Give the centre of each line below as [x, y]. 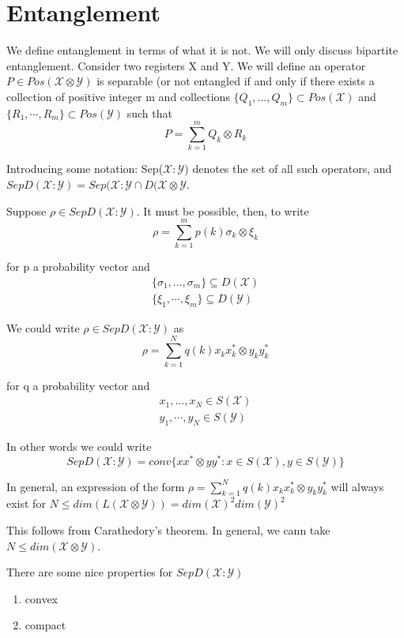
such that [149, 113]
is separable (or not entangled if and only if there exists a [236, 81]
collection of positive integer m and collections [118, 96]
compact [45, 625]
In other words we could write [79, 446]
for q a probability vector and [78, 385]
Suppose [26, 210]
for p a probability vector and [78, 266]
